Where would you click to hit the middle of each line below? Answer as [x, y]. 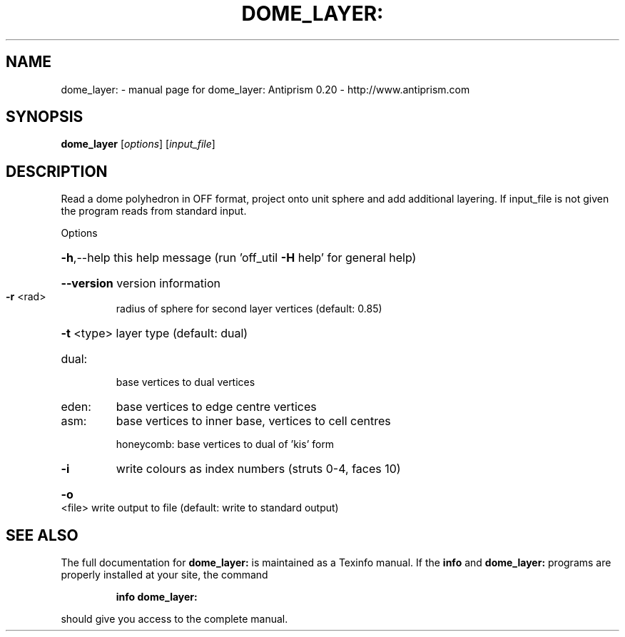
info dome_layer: [157, 597]
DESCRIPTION [57, 171]
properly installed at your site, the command [164, 575]
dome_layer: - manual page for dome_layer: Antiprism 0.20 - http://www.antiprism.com [265, 89]
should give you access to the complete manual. [174, 619]
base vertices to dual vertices [186, 382]
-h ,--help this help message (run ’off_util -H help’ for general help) [239, 258]
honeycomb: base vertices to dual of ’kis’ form [225, 444]
